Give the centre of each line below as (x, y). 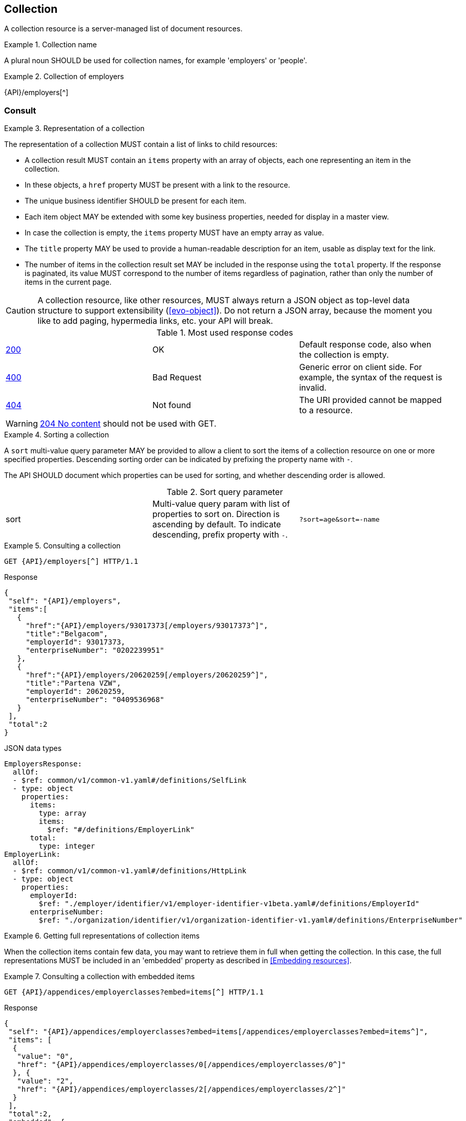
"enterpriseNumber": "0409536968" (95, 700)
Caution (21, 311)
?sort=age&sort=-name (339, 519)
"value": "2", (45, 1081)
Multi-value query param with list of (221, 504)
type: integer (67, 846)
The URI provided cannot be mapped (370, 400)
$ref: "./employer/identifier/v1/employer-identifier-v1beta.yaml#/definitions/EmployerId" (229, 904)
